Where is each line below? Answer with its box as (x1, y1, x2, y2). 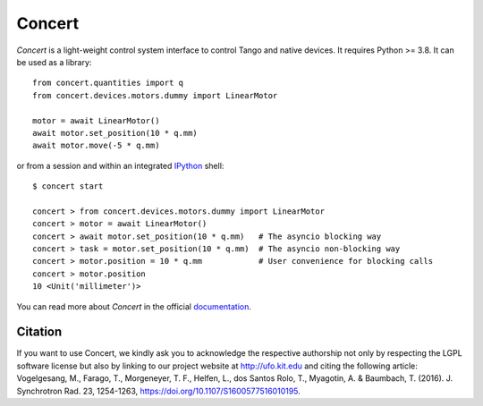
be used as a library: (16, 56, 92, 67)
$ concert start (32, 182, 104, 191)
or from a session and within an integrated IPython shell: (16, 160, 225, 171)
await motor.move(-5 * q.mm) (32, 140, 160, 151)
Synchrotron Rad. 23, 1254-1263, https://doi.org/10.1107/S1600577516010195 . (16, 385, 301, 396)
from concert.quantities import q (32, 78, 183, 89)
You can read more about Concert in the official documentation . (16, 300, 252, 312)
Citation (16, 325, 63, 340)
